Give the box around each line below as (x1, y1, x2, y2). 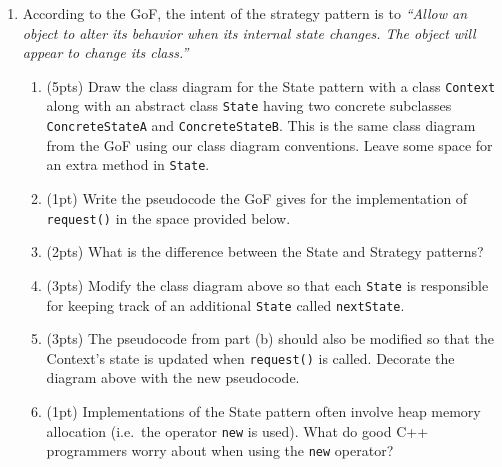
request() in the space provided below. (46, 207, 291, 228)
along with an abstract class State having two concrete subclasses (46, 95, 452, 116)
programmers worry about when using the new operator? (46, 440, 394, 461)
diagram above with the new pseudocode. (46, 367, 300, 388)
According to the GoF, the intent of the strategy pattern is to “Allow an (22, 3, 468, 23)
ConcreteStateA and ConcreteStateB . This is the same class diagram (46, 115, 476, 136)
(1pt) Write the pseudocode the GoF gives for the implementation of (46, 188, 468, 208)
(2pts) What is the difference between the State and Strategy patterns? (46, 241, 484, 262)
